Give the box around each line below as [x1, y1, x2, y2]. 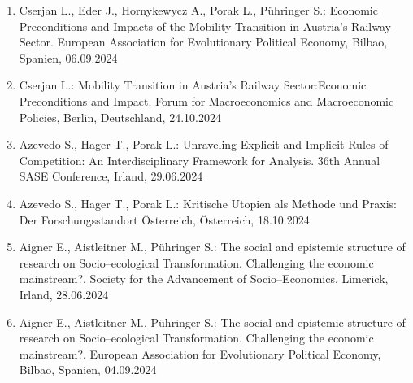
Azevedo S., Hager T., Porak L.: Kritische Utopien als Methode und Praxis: [19, 194, 397, 211]
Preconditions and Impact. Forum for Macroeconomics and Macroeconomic [19, 92, 394, 109]
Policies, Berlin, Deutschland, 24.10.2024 [19, 108, 221, 125]
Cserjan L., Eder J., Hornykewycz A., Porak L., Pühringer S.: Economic [19, 2, 378, 18]
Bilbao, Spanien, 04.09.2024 [19, 361, 157, 378]
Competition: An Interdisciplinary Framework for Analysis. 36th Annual [19, 151, 380, 168]
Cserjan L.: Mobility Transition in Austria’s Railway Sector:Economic [19, 76, 367, 94]
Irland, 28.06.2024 [19, 285, 109, 302]
